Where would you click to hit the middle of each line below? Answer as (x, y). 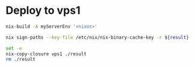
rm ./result (20, 60)
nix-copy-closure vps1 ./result (46, 54)
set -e (14, 48)
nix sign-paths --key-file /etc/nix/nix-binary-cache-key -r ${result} (97, 37)
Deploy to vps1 (43, 11)
